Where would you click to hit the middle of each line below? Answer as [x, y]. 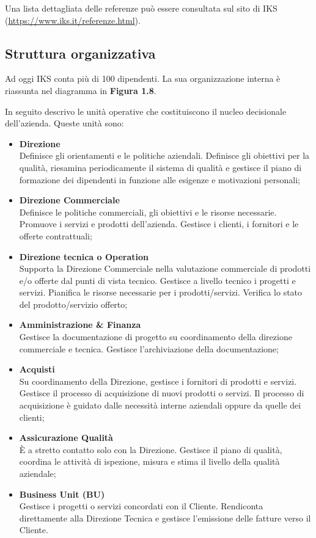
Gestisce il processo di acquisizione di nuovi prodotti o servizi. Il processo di [162, 393]
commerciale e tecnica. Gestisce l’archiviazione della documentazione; [149, 348]
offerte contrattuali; [56, 235]
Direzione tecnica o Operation [84, 256]
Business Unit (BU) [62, 494]
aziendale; [38, 474]
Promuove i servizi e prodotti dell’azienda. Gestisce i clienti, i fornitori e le [159, 224]
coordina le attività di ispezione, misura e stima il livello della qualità [149, 461]
